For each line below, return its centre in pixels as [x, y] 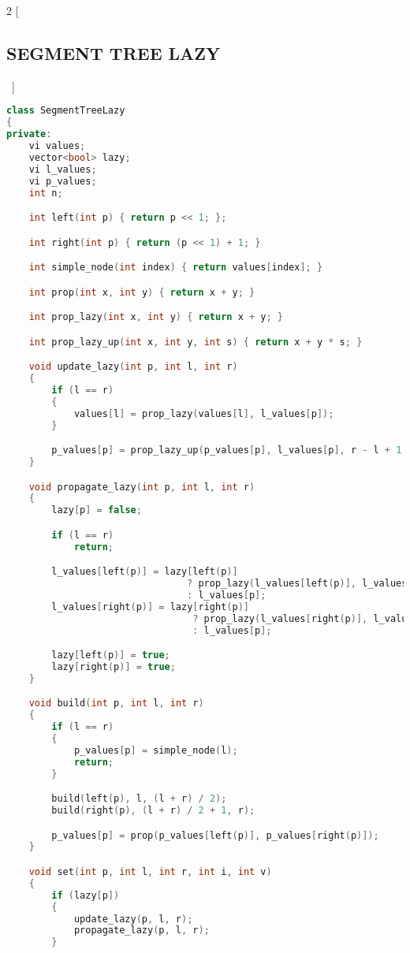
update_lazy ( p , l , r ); [133, 919]
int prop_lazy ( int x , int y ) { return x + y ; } [156, 317]
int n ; [46, 193]
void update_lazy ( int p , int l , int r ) [133, 367]
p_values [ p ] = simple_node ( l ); [156, 750]
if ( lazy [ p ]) [86, 895]
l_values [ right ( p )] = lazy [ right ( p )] [150, 607]
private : [29, 134]
